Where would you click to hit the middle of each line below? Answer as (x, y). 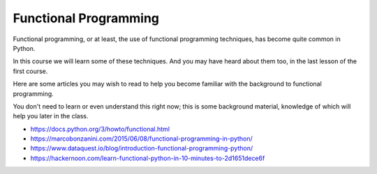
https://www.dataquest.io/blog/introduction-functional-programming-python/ (142, 148)
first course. (30, 71)
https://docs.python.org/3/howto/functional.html (100, 129)
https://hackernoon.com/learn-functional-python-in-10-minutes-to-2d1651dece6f (148, 158)
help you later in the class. (51, 116)
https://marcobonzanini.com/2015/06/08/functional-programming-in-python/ (141, 139)
